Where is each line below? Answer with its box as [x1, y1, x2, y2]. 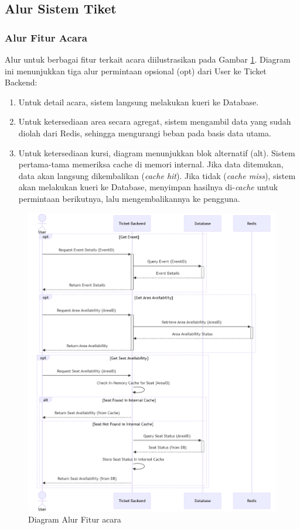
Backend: [5, 76, 37, 88]
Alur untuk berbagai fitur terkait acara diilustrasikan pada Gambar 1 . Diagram [5, 53, 291, 65]
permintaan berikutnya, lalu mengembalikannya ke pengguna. [18, 192, 240, 204]
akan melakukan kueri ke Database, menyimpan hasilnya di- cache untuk [18, 181, 278, 193]
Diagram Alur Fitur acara [28, 513, 121, 525]
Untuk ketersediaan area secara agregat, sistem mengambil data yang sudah [18, 115, 291, 128]
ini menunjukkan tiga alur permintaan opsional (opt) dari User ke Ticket [5, 64, 267, 77]
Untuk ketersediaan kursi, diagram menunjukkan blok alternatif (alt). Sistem [18, 146, 295, 159]
